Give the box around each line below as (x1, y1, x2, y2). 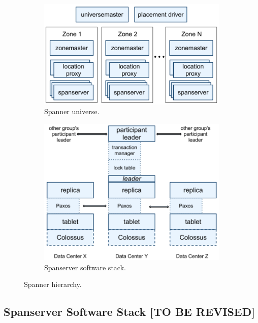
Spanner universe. (44, 106, 100, 117)
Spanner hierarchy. (24, 279, 82, 290)
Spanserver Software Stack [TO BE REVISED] (4, 304, 255, 319)
